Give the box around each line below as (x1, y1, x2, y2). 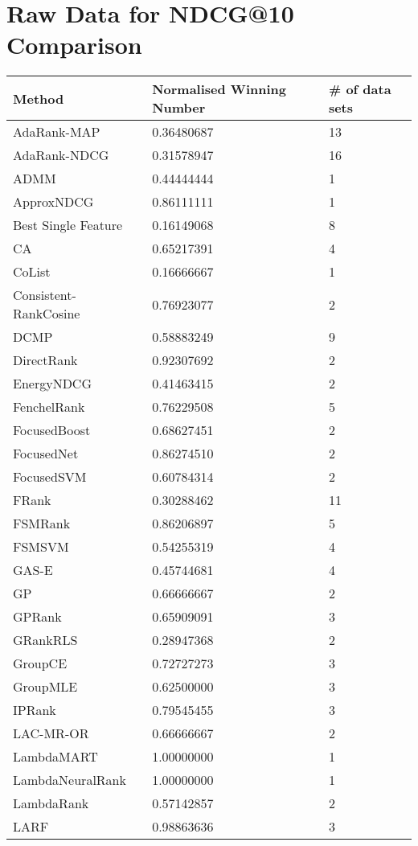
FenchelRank (13, 397, 85, 417)
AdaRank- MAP (13, 122, 100, 142)
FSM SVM (13, 537, 69, 556)
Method (13, 88, 64, 108)
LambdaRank (13, 794, 89, 813)
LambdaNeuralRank (13, 770, 126, 790)
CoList (13, 262, 51, 281)
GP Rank (13, 607, 62, 626)
